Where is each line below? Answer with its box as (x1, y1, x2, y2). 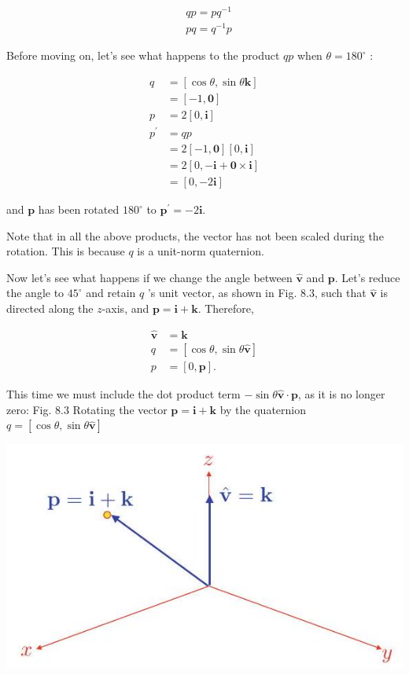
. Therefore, (197, 300, 254, 317)
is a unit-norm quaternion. (137, 243, 264, 259)
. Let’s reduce (334, 269, 400, 285)
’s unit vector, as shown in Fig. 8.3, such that (147, 284, 367, 301)
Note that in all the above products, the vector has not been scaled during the (6, 227, 384, 244)
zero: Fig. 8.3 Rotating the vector (6, 401, 168, 417)
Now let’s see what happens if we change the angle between (6, 269, 293, 285)
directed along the (6, 300, 94, 317)
